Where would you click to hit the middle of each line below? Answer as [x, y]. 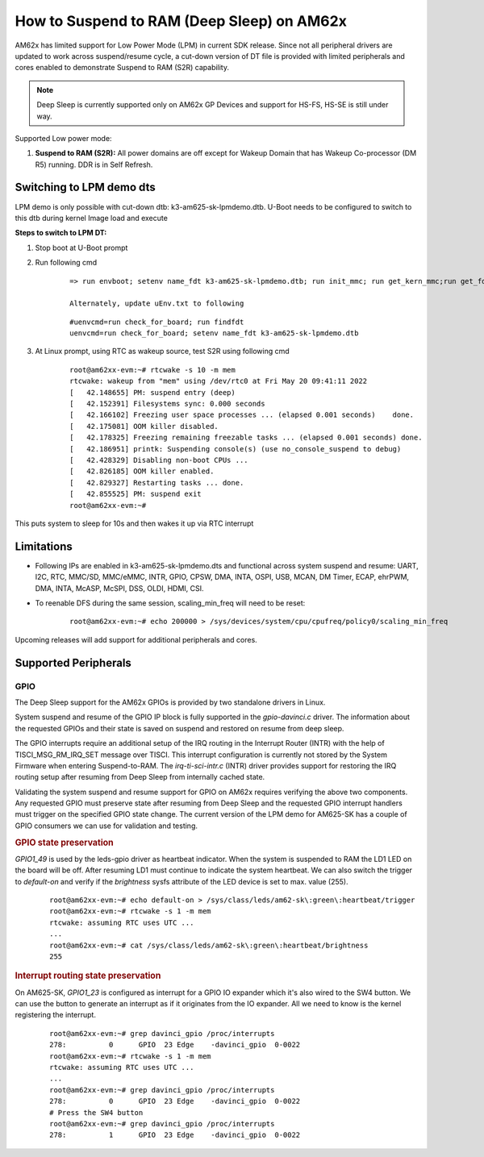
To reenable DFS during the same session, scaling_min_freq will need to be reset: [170, 603]
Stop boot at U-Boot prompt [81, 248]
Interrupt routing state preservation [88, 976]
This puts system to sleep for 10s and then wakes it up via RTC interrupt [134, 523]
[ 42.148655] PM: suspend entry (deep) [152, 392]
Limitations [44, 546]
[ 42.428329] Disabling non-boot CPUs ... [159, 460]
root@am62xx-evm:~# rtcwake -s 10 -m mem [152, 370]
